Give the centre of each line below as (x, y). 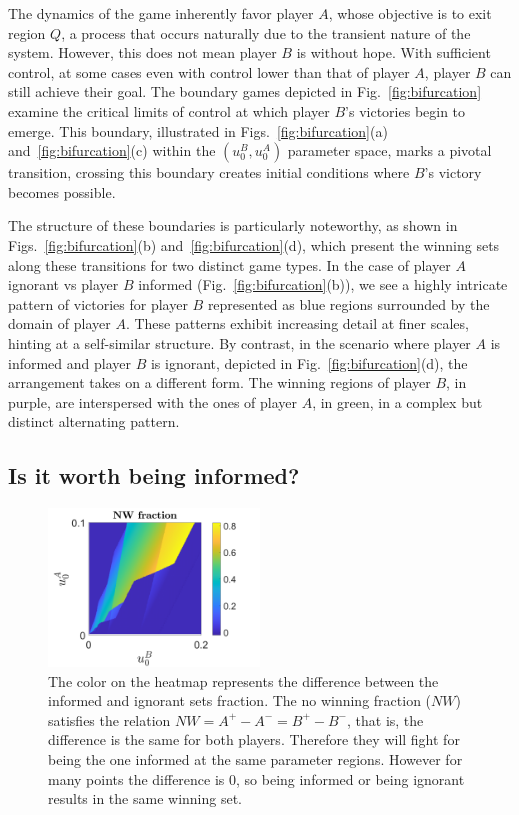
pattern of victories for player (98, 303)
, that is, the (385, 719)
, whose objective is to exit (410, 13)
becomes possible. (62, 191)
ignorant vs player (63, 284)
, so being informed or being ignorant (350, 778)
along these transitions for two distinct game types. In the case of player (229, 264)
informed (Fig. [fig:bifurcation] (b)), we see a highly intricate (323, 284)
